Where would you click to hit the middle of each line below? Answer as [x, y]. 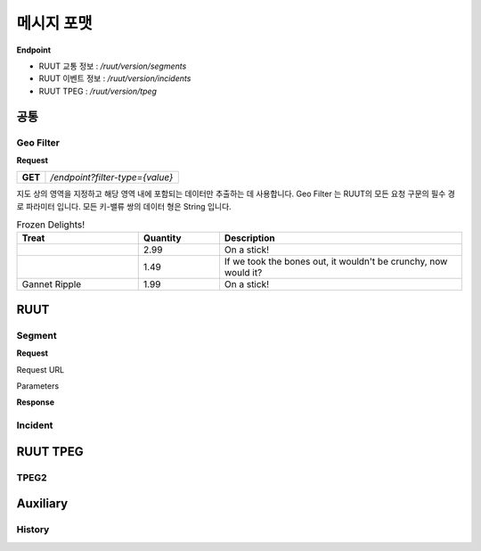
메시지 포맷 [54, 23]
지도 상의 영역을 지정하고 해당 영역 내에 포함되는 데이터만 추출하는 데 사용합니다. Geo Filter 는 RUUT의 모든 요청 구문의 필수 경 [236, 194]
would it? [243, 273]
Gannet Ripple [52, 284]
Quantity [162, 238]
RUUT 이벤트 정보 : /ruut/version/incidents [115, 78]
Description [249, 238]
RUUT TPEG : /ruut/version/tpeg [98, 91]
